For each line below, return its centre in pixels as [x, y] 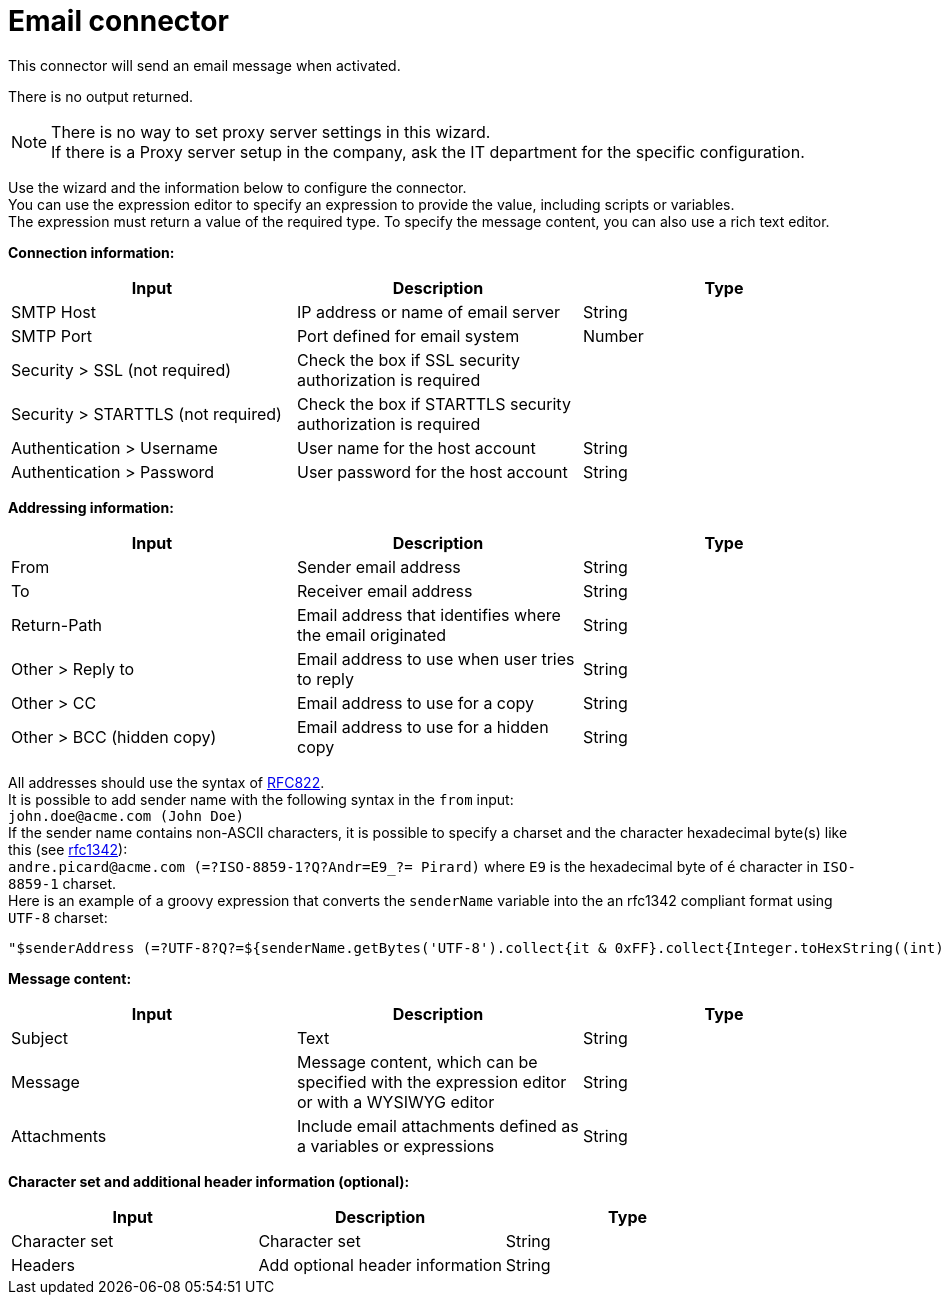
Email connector [118, 21]
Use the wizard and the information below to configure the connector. [237, 187]
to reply [325, 678]
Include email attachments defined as [437, 1125]
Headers [43, 1264]
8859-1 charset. [62, 883]
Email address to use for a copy [415, 702]
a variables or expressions [395, 1145]
